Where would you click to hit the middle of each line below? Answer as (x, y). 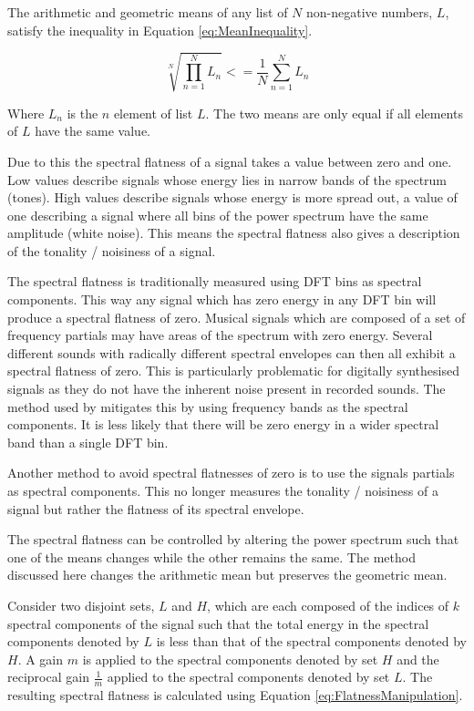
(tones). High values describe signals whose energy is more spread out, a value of (232, 197)
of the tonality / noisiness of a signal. (112, 250)
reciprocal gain (48, 677)
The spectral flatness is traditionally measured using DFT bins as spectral (215, 281)
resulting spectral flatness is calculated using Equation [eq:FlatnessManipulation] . (235, 695)
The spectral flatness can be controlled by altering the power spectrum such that (233, 539)
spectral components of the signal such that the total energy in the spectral (218, 623)
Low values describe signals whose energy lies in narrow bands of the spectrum (227, 179)
